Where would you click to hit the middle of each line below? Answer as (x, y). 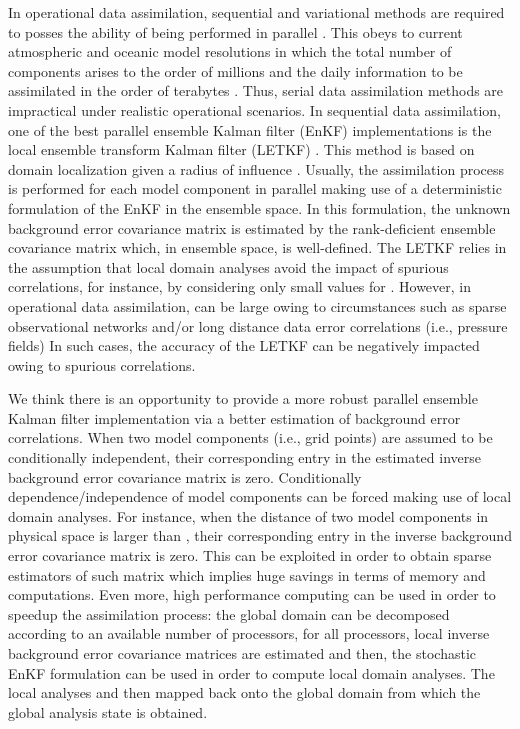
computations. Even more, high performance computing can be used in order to (252, 594)
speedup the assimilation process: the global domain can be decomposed (229, 613)
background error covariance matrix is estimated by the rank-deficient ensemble (252, 227)
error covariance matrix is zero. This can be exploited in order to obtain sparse (250, 555)
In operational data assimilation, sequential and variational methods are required (256, 12)
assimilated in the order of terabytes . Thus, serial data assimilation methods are (256, 90)
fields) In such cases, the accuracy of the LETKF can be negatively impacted (244, 345)
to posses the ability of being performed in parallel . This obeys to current (235, 31)
